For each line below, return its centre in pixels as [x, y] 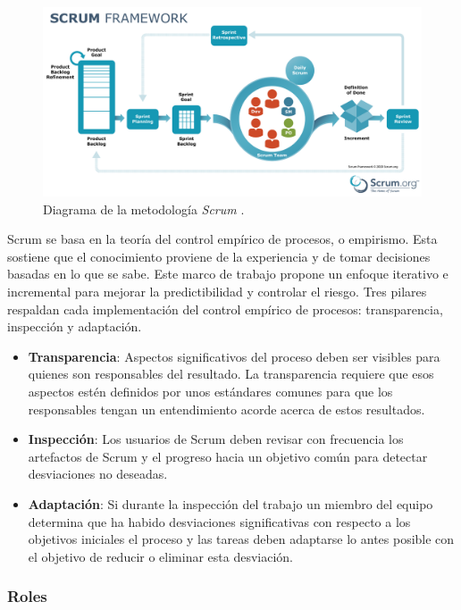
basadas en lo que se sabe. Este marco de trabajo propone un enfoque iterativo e [228, 274]
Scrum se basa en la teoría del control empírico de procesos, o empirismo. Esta [222, 239]
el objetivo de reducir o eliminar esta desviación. [161, 556]
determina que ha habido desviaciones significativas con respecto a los [219, 521]
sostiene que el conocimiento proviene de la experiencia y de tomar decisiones [219, 256]
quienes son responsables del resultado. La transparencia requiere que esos [231, 374]
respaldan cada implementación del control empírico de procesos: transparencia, [225, 309]
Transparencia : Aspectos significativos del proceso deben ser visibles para [234, 356]
